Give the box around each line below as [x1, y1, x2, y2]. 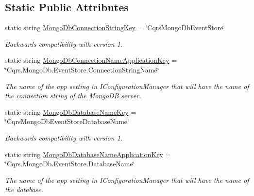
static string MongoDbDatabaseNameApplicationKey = [5, 149, 171, 159]
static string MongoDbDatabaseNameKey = [5, 107, 136, 117]
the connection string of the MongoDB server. [5, 90, 141, 101]
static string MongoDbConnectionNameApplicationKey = [5, 55, 177, 65]
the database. [5, 184, 43, 195]
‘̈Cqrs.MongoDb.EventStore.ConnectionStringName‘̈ [5, 64, 159, 74]
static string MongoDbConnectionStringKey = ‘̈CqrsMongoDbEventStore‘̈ [5, 22, 225, 33]
